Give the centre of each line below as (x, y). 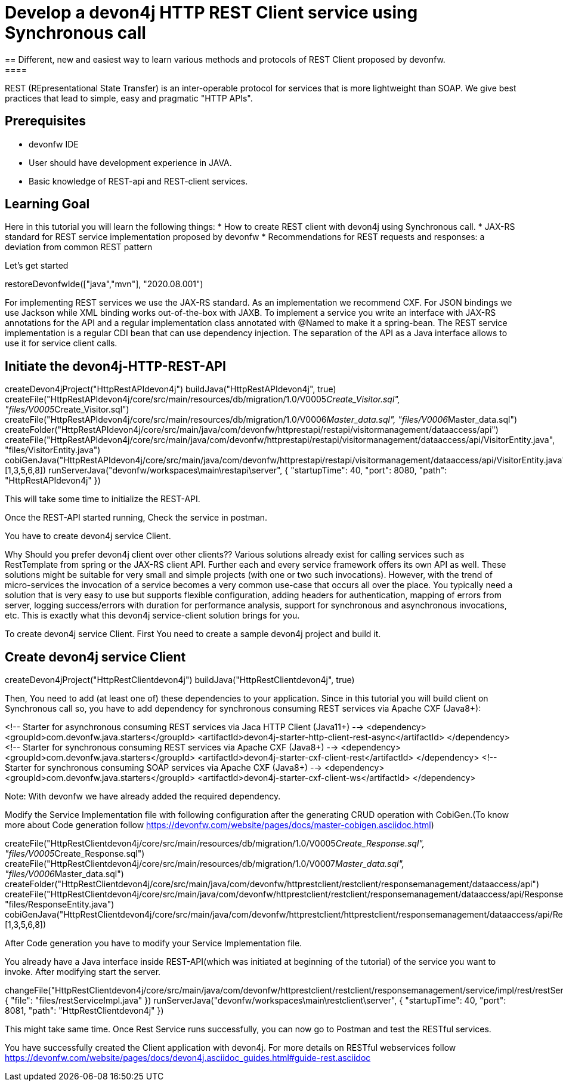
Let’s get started (37, 266)
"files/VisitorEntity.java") (53, 450)
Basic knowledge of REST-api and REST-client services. (138, 181)
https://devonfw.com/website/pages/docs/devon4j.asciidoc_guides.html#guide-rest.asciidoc (188, 1058)
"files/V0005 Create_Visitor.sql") (67, 410)
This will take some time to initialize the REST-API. (103, 499)
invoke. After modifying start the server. (83, 972)
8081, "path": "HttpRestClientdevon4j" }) (84, 1011)
